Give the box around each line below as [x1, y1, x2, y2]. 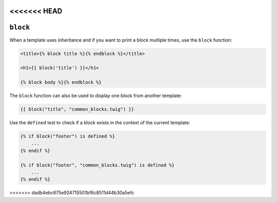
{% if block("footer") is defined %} [20, 134, 115, 139]
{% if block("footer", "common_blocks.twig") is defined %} [20, 162, 175, 168]
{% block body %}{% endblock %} [20, 80, 102, 85]
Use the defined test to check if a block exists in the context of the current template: [9, 120, 191, 126]
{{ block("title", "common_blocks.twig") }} [20, 106, 134, 113]
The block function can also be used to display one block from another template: [9, 93, 182, 99]
